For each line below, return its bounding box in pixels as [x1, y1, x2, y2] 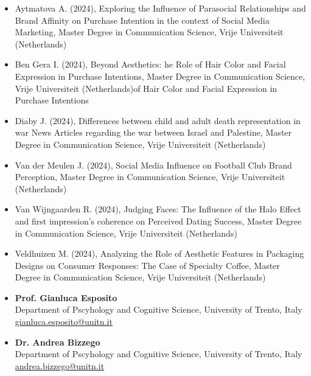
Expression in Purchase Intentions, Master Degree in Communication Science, [15, 69, 306, 82]
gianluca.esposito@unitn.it [15, 315, 113, 328]
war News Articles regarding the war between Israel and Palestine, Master [15, 126, 292, 139]
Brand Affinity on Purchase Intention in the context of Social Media [15, 13, 270, 26]
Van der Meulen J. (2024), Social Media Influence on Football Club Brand [15, 158, 292, 171]
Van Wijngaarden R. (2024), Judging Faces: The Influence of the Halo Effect [15, 203, 301, 215]
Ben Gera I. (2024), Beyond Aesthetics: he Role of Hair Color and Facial [15, 58, 286, 71]
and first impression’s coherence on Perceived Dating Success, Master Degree [15, 214, 302, 227]
